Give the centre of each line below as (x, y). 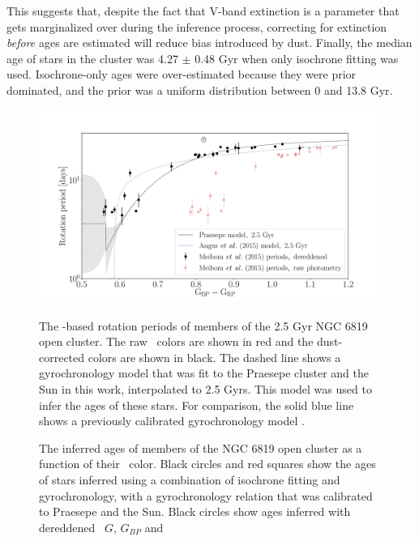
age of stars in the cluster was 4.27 (92, 58)
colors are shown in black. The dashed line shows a (214, 357)
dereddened (67, 527)
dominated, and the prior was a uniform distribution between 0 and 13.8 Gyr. (200, 89)
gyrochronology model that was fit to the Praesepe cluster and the (204, 373)
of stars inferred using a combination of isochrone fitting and (190, 479)
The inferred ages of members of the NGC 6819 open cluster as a (201, 447)
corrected (62, 357)
